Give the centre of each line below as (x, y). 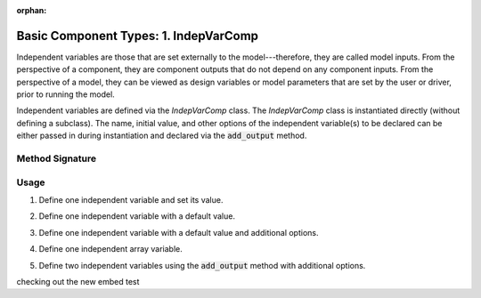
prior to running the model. (65, 94)
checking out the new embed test (78, 281)
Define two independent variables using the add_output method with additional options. (202, 265)
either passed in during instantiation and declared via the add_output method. (162, 136)
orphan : (32, 10)
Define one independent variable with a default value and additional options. (179, 232)
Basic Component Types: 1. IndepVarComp (137, 36)
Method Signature (57, 158)
